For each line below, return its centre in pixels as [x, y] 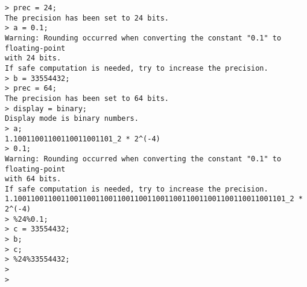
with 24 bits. [33, 58]
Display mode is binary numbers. [72, 119]
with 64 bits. [33, 179]
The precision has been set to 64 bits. [87, 98]
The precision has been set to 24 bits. [87, 18]
